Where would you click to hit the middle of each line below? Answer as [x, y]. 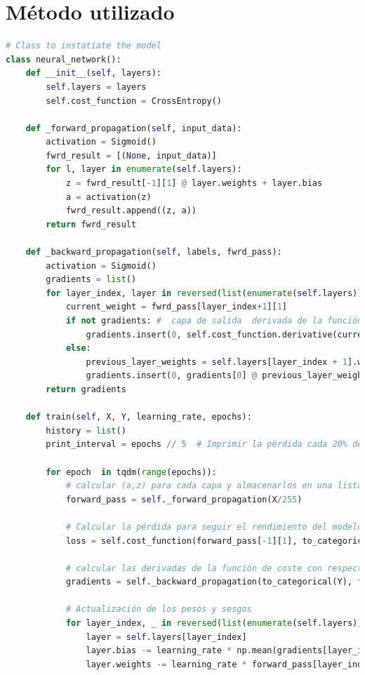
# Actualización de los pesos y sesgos [159, 609]
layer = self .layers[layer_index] [166, 637]
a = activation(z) [108, 197]
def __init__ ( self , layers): [93, 73]
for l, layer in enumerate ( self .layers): [144, 169]
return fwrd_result [91, 224]
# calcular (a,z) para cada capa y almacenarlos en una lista [214, 486]
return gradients [86, 389]
